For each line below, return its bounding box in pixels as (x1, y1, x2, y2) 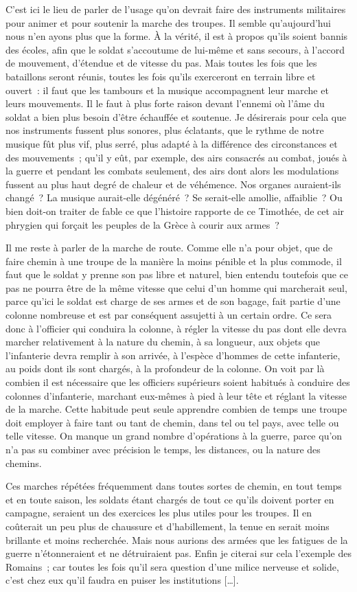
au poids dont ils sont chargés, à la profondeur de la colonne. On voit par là (5, 361, 325, 376)
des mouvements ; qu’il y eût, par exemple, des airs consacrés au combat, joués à (5, 150, 347, 164)
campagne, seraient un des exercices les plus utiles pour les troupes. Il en (5, 505, 312, 520)
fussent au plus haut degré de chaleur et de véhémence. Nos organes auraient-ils (5, 177, 341, 191)
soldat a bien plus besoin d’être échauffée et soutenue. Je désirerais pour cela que (5, 109, 347, 124)
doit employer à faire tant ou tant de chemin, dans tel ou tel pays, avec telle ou (5, 415, 339, 429)
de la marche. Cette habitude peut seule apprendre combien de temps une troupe (5, 402, 347, 416)
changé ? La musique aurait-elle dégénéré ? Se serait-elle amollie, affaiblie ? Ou (5, 190, 343, 205)
